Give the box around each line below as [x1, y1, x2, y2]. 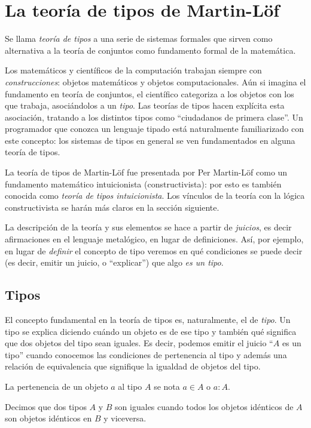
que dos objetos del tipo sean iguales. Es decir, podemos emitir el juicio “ [5, 337, 273, 349]
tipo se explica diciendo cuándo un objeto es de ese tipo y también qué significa [5, 325, 297, 337]
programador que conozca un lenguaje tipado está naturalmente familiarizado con [5, 122, 304, 135]
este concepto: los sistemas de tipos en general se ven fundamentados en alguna [5, 134, 295, 146]
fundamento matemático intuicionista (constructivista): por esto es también [5, 177, 282, 190]
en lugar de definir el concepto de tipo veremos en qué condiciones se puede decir [5, 244, 303, 257]
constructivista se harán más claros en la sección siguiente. [5, 201, 219, 213]
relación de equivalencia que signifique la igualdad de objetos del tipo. [5, 360, 261, 372]
